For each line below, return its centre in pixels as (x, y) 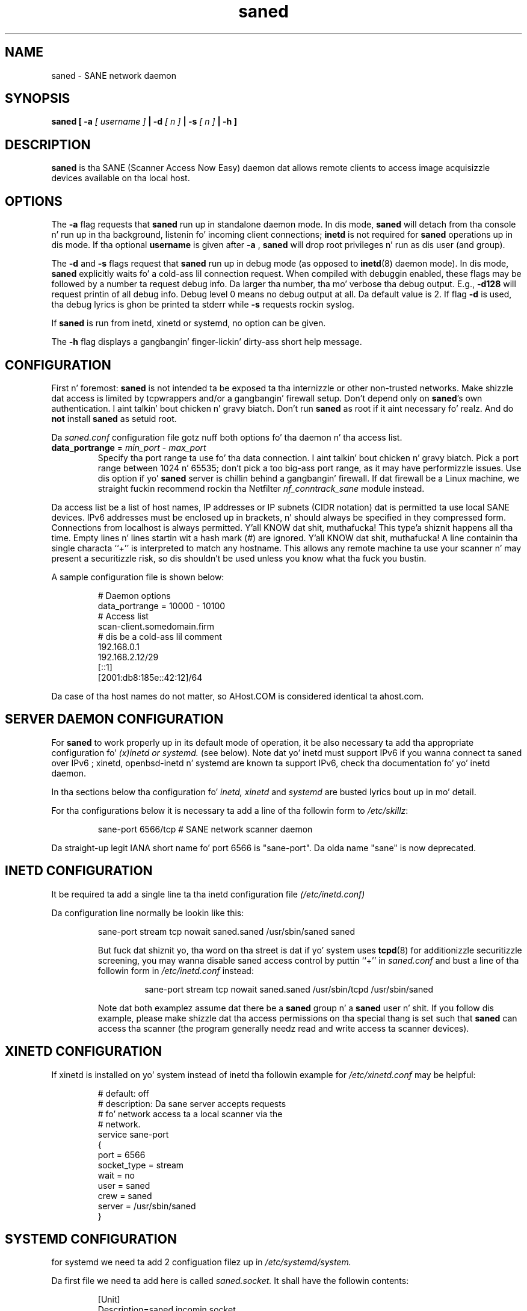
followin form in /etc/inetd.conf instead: (176, 970)
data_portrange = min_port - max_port (129, 447)
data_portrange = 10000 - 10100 (162, 606)
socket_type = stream (141, 1165)
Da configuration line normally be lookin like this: (148, 913)
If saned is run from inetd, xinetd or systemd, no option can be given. (189, 323)
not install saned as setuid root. (114, 418)
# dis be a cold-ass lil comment (160, 636)
